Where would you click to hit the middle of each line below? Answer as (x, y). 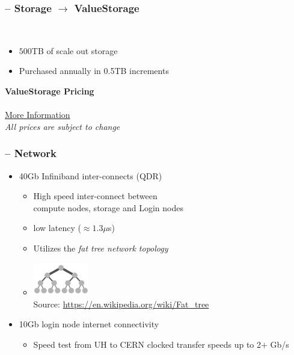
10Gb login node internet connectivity (89, 324)
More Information (38, 115)
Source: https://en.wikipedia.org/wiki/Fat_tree (121, 304)
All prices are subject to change (63, 126)
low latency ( (57, 228)
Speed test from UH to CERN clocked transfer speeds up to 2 (147, 344)
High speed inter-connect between (95, 196)
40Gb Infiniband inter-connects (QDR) (90, 175)
